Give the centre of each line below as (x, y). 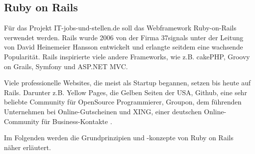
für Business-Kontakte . (77, 121)
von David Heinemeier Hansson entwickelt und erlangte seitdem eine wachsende (124, 47)
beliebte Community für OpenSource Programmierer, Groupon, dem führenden (123, 102)
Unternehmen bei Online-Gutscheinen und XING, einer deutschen (103, 111)
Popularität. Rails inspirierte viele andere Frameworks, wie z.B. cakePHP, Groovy (127, 56)
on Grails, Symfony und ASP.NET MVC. (66, 66)
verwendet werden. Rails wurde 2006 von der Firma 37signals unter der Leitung (124, 37)
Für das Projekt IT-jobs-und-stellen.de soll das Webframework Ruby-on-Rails (120, 28)
